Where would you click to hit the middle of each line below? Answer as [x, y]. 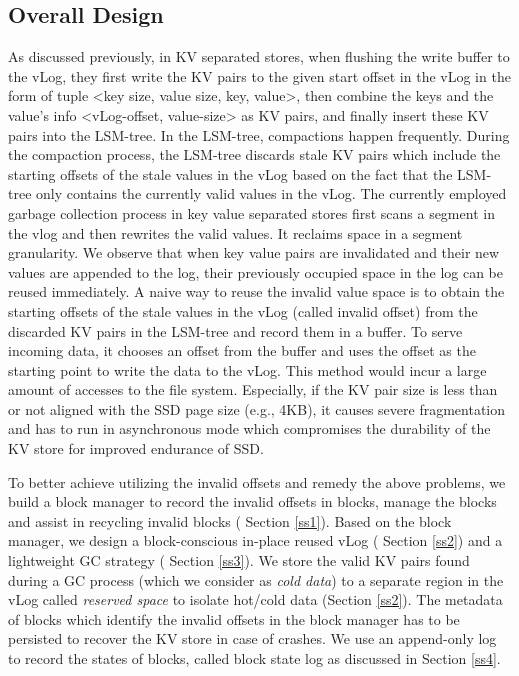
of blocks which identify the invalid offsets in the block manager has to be [234, 618]
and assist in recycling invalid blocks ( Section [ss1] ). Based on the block [230, 520]
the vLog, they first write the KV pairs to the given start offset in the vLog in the [259, 75]
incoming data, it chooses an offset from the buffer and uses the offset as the [242, 350]
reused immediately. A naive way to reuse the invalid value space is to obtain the [256, 291]
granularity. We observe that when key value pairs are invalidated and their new [254, 252]
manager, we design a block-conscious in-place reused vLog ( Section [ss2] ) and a [255, 540]
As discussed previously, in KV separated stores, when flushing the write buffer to [259, 56]
